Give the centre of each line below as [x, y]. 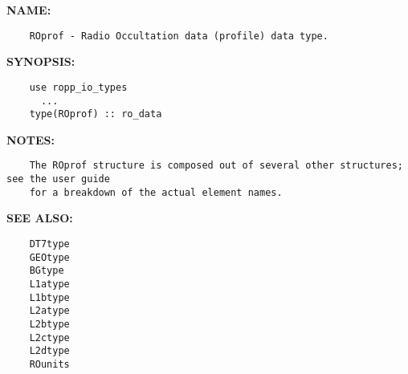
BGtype [47, 271]
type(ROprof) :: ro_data [96, 114]
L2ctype [49, 337]
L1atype [49, 284]
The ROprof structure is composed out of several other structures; [216, 166]
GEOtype [49, 257]
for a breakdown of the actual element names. [156, 192]
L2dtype [49, 351]
